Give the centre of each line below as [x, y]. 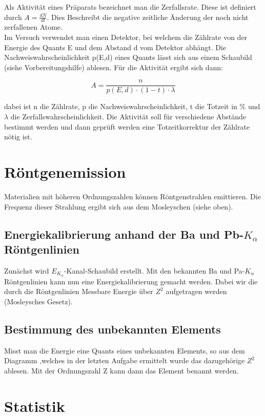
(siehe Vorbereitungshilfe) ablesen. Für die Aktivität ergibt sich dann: [114, 67]
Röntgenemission [65, 172]
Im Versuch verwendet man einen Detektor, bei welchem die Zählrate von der [126, 37]
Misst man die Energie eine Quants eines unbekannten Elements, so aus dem [125, 350]
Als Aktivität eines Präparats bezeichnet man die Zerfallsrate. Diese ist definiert [130, 7]
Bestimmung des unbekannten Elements [113, 329]
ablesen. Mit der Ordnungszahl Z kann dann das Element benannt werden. [121, 370]
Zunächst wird [27, 270]
